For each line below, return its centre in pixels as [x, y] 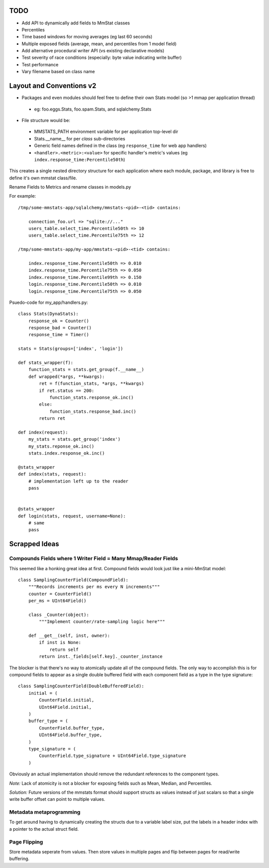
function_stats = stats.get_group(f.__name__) [86, 370]
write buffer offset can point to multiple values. [57, 799]
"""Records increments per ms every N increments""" [94, 587]
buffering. [19, 859]
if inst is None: [60, 643]
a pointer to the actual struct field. [44, 829]
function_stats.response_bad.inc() [93, 411]
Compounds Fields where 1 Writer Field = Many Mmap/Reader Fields [94, 559]
